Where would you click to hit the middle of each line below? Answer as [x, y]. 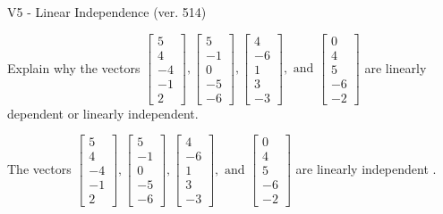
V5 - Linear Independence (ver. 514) [107, 12]
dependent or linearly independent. [103, 113]
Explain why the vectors [74, 67]
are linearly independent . [366, 168]
